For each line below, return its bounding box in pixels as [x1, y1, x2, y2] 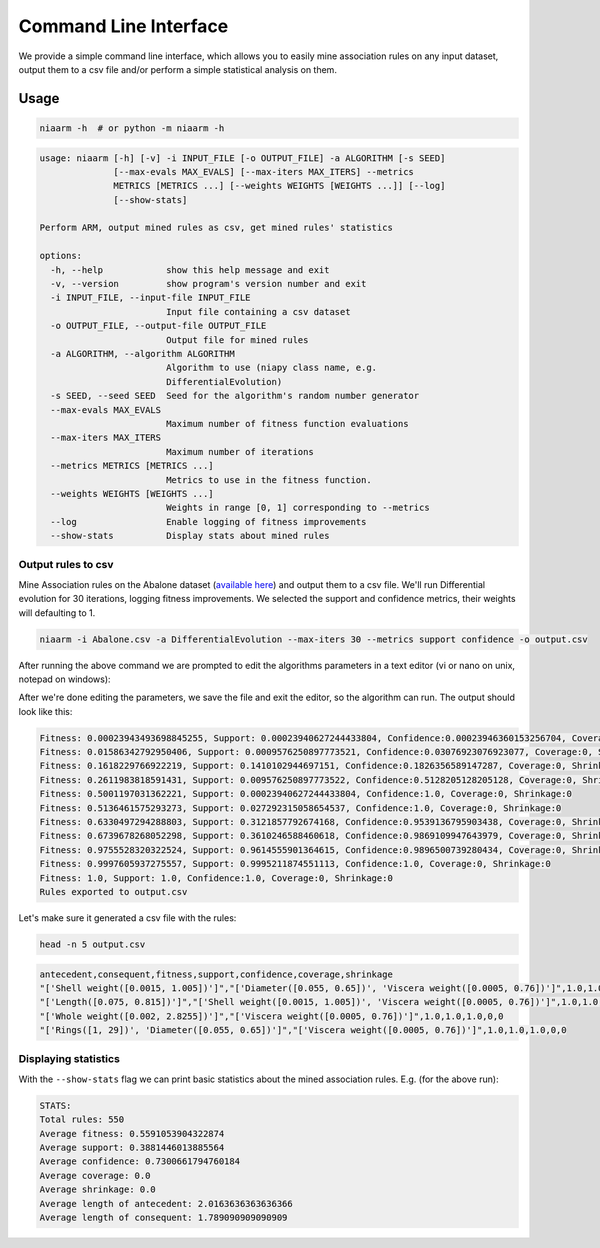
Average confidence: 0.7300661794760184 [39, 1156, 240, 1167]
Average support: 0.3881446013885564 [39, 1142, 225, 1153]
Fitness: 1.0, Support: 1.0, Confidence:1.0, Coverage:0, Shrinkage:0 [39, 872, 394, 884]
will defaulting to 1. [18, 606, 96, 619]
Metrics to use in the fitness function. [165, 474, 372, 485]
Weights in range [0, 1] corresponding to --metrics [165, 502, 430, 514]
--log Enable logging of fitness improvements [50, 516, 367, 527]
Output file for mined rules [165, 334, 309, 345]
